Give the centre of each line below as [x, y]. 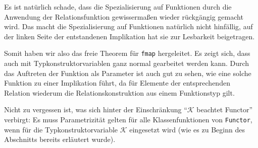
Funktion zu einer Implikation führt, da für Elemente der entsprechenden [117, 83]
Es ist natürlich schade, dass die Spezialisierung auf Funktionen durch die [118, 7]
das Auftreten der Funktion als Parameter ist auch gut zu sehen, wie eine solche [128, 73]
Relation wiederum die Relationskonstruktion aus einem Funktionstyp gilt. [119, 92]
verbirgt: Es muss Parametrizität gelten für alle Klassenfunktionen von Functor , [128, 119]
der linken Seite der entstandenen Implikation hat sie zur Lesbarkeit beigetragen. [130, 36]
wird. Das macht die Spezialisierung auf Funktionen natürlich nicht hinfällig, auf [128, 26]
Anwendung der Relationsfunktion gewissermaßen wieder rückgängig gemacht [124, 16]
